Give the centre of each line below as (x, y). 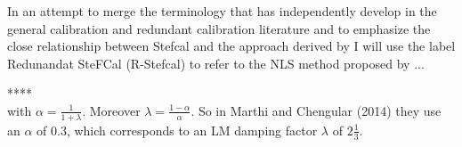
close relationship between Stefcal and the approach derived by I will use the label (231, 46)
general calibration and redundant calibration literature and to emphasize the (219, 28)
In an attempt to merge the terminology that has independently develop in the (222, 11)
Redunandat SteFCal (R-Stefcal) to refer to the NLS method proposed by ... (216, 63)
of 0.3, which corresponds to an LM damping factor (177, 130)
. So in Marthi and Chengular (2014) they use (316, 110)
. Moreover (111, 110)
